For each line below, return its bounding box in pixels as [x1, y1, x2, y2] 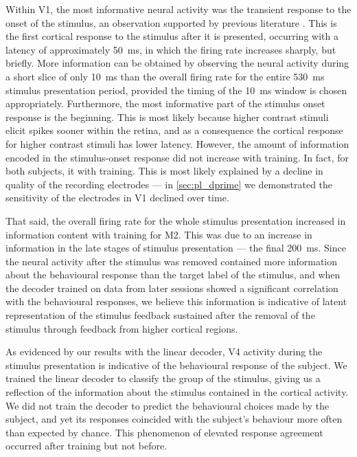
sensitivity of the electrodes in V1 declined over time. [5, 190, 229, 205]
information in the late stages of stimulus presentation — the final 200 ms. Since [5, 241, 346, 255]
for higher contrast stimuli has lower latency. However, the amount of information [5, 136, 349, 151]
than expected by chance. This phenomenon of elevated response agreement [5, 425, 323, 439]
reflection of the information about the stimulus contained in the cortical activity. [5, 385, 349, 399]
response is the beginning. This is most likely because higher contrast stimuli [5, 109, 329, 124]
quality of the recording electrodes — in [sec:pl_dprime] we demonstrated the [5, 177, 333, 191]
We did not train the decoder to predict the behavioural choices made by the [5, 398, 330, 412]
